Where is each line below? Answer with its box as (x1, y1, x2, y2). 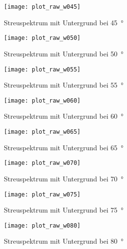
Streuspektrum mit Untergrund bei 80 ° (4, 236, 124, 246)
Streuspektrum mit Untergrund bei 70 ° (4, 173, 124, 183)
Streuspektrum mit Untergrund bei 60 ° (4, 111, 124, 121)
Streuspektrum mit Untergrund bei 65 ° (4, 142, 124, 152)
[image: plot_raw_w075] (4, 191, 81, 198)
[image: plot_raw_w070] (4, 160, 81, 167)
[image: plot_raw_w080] (4, 222, 81, 229)
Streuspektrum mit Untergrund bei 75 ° (4, 205, 124, 215)
